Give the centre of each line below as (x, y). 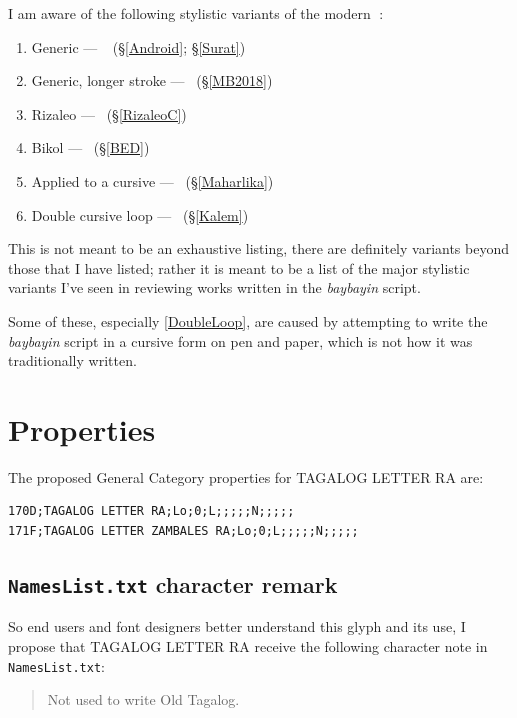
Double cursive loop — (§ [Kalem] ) (140, 214)
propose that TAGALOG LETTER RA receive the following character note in (248, 646)
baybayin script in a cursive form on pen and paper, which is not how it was (240, 340)
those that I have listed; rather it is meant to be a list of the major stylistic (239, 267)
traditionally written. (72, 360)
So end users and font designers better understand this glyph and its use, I (237, 626)
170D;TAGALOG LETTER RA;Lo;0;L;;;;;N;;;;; (151, 511)
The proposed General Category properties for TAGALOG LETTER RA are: (246, 476)
